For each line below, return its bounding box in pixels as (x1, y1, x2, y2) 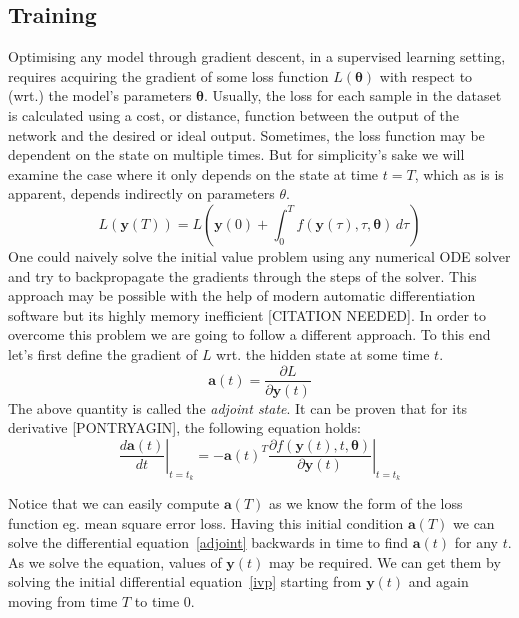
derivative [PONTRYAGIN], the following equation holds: (8, 417, 361, 438)
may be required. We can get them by (269, 551, 501, 572)
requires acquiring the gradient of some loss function (8, 65, 329, 86)
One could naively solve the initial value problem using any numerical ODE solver (8, 245, 511, 266)
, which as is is (414, 163, 504, 184)
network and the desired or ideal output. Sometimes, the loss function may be (8, 124, 485, 145)
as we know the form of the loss (269, 492, 463, 513)
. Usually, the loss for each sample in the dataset (204, 85, 502, 106)
